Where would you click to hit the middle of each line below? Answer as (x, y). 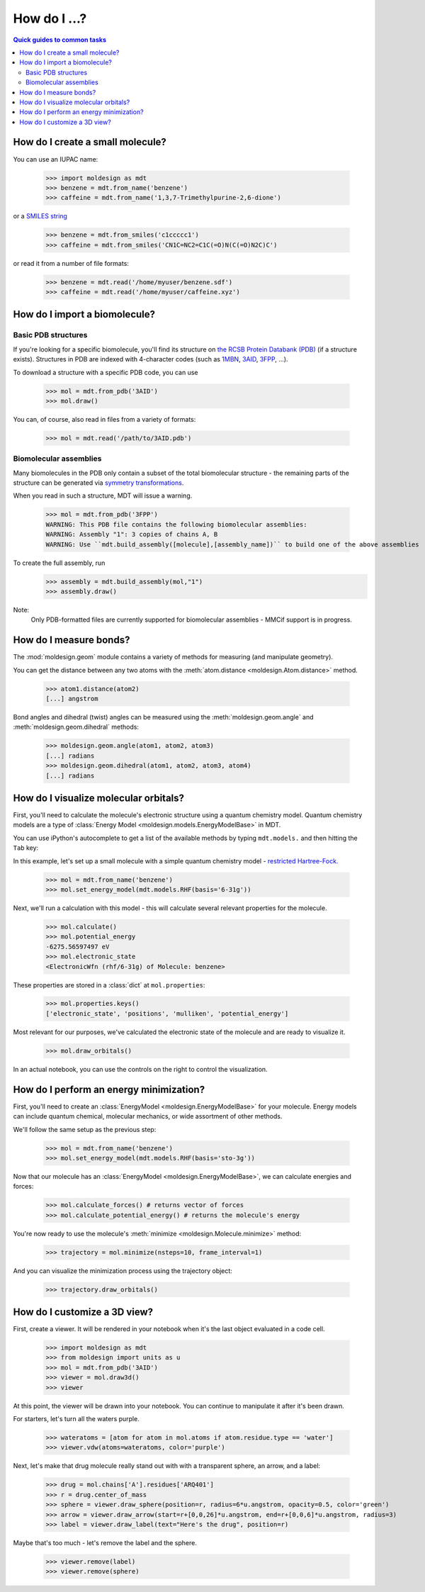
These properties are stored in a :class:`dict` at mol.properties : (109, 985)
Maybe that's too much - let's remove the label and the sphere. (105, 1542)
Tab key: (26, 848)
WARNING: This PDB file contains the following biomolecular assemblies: (176, 524)
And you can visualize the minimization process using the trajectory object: (123, 1271)
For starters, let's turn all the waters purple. (76, 1419)
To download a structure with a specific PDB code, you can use (106, 372)
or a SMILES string (40, 216)
